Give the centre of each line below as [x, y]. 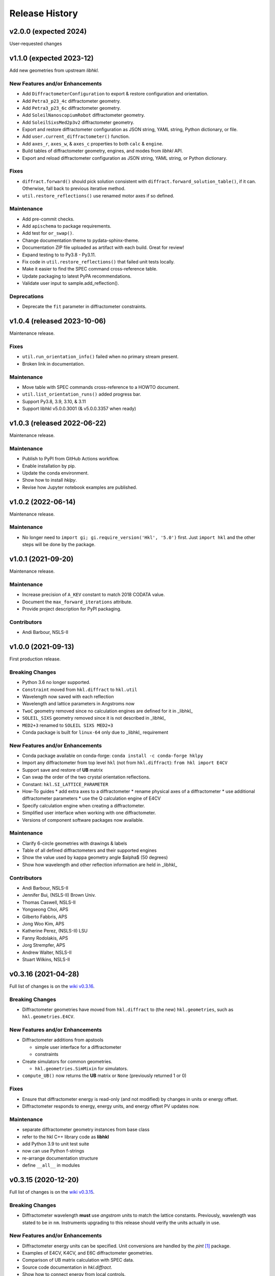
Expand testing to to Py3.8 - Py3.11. [59, 255]
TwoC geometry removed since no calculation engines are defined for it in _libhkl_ [107, 711]
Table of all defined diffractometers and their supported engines [89, 850]
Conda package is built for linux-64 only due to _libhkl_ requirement [95, 732]
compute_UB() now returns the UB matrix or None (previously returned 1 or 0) [104, 1076]
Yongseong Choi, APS [45, 910]
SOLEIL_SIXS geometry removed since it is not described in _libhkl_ [94, 718]
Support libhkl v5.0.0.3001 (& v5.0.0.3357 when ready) [79, 409]
